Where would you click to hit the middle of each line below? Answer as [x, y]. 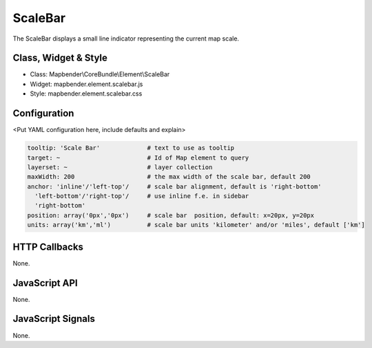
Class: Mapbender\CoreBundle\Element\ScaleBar [100, 74]
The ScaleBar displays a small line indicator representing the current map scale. [126, 39]
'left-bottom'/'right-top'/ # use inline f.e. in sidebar [142, 196]
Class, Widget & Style [60, 58]
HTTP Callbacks [48, 247]
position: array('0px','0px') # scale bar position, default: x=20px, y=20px [171, 215]
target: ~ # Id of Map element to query [138, 157]
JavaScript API [45, 283]
